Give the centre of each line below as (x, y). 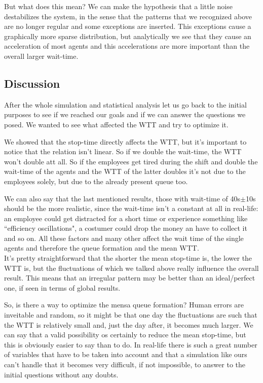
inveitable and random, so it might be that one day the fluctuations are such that (131, 315)
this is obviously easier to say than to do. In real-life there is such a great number (131, 344)
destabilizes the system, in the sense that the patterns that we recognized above (128, 16)
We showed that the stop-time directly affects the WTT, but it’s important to (125, 141)
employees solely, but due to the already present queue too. (96, 181)
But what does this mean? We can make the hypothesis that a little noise (118, 6)
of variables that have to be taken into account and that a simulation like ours (126, 354)
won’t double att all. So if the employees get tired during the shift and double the (131, 161)
